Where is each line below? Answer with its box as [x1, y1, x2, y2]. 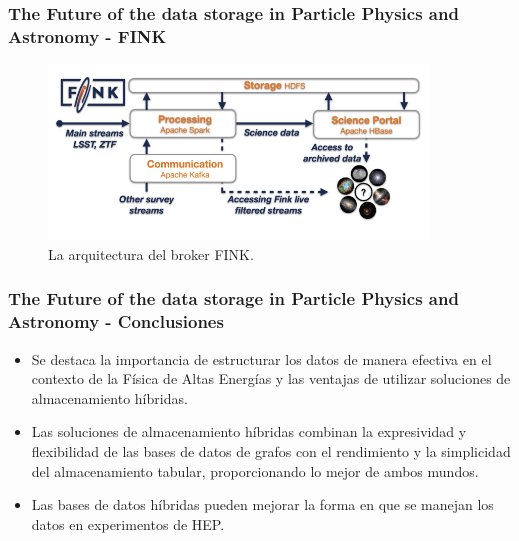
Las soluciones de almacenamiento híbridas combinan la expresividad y [31, 421, 467, 442]
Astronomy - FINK [8, 23, 167, 48]
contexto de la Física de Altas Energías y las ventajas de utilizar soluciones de [31, 368, 511, 389]
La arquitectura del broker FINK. [48, 243, 254, 264]
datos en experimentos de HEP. [31, 513, 225, 534]
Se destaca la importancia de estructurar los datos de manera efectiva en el [31, 348, 492, 369]
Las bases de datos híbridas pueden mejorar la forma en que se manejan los [31, 494, 494, 515]
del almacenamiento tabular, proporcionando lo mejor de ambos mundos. [31, 460, 479, 481]
